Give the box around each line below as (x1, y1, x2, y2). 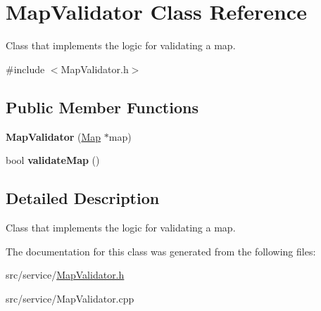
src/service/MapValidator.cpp (6, 291, 134, 305)
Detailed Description (6, 187, 160, 209)
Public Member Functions (6, 96, 199, 118)
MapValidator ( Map (6, 129, 101, 144)
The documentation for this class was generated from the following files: (6, 243, 316, 258)
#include (6, 61, 45, 76)
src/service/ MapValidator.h (6, 267, 125, 282)
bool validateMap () (6, 153, 100, 167)
